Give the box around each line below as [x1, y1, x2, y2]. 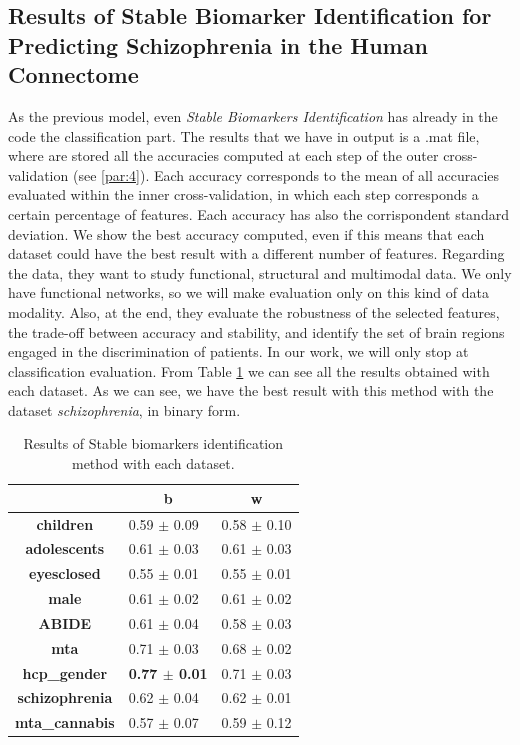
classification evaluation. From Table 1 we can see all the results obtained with [8, 360, 490, 381]
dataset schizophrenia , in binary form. [8, 399, 241, 420]
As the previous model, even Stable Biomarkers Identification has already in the [8, 105, 498, 126]
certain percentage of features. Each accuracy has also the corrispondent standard [8, 203, 509, 224]
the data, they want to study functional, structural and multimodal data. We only [8, 262, 512, 283]
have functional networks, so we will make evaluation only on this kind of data [8, 282, 489, 303]
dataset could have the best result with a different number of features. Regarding [8, 243, 505, 264]
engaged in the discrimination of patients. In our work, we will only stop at [8, 341, 469, 362]
